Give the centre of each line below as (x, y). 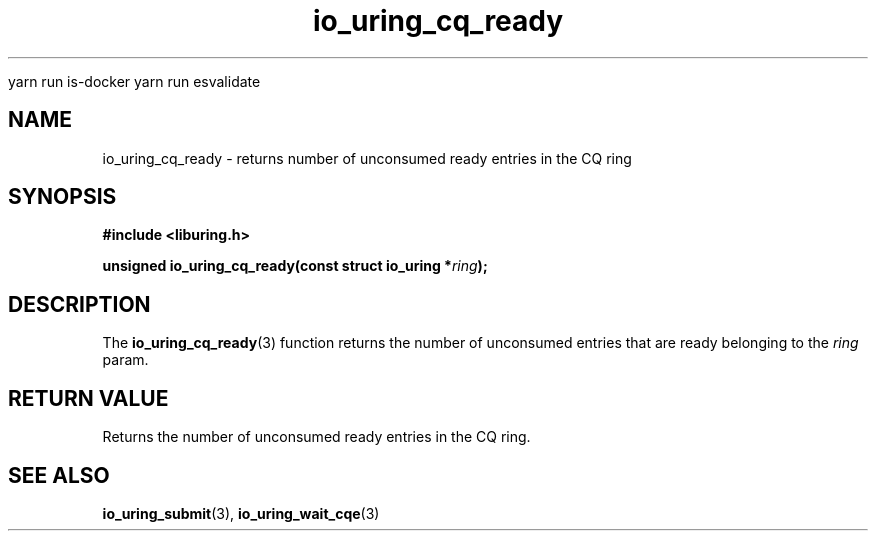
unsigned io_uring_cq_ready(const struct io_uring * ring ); (295, 266)
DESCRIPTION (79, 304)
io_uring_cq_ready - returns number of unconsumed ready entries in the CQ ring (367, 158)
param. (125, 360)
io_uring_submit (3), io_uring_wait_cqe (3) (241, 513)
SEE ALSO (59, 475)
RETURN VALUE (88, 398)
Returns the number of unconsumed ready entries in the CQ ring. (316, 437)
